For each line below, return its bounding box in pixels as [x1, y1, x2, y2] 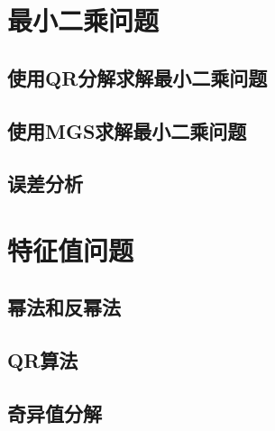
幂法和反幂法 [7, 293, 121, 321]
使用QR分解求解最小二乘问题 [7, 63, 268, 91]
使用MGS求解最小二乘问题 [7, 116, 247, 144]
